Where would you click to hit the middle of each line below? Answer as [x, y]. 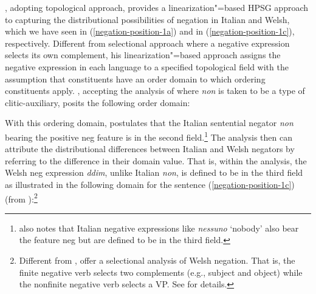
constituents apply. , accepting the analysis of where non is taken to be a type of [155, 91]
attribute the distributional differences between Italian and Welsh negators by [150, 149]
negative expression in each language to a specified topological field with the [147, 66]
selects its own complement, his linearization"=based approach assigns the [143, 55]
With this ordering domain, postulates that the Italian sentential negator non [149, 123]
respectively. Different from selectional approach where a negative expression [147, 43]
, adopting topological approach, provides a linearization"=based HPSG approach [157, 7]
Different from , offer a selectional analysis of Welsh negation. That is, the [157, 260]
